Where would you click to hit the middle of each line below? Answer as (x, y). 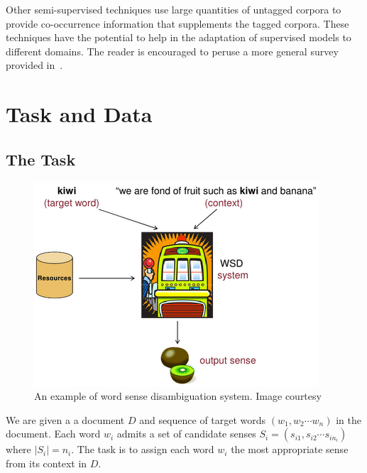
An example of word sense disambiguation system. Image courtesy (178, 396)
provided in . (34, 65)
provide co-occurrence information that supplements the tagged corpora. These (177, 23)
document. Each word (53, 434)
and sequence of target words (203, 419)
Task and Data (79, 114)
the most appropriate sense (290, 449)
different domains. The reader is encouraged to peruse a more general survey (172, 51)
